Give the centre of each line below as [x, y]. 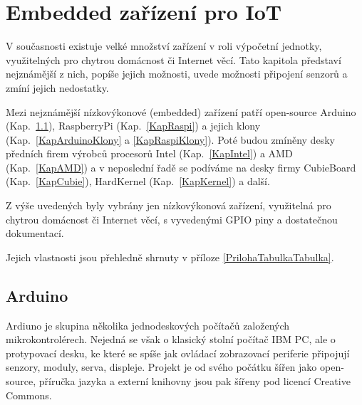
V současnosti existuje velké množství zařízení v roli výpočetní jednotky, [164, 46]
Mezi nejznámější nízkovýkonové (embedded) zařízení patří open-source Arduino [181, 111]
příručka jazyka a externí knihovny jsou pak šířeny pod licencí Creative [195, 381]
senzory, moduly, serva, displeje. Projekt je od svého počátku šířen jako [161, 367]
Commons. [29, 395]
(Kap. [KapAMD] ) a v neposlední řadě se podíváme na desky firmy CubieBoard [181, 167]
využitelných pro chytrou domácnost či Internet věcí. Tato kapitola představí [174, 59]
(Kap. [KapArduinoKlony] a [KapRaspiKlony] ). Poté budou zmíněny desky [170, 139]
